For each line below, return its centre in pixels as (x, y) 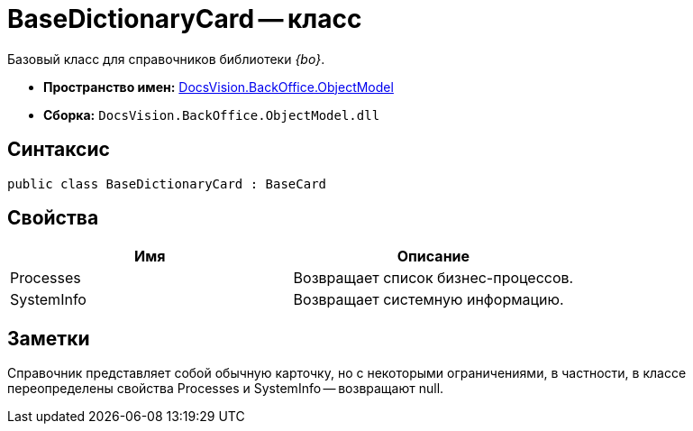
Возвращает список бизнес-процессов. (433, 278)
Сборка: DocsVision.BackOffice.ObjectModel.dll (212, 115)
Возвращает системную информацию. (429, 300)
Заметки (49, 338)
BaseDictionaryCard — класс (185, 19)
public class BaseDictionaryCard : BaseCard (167, 183)
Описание (433, 257)
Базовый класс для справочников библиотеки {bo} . (166, 59)
